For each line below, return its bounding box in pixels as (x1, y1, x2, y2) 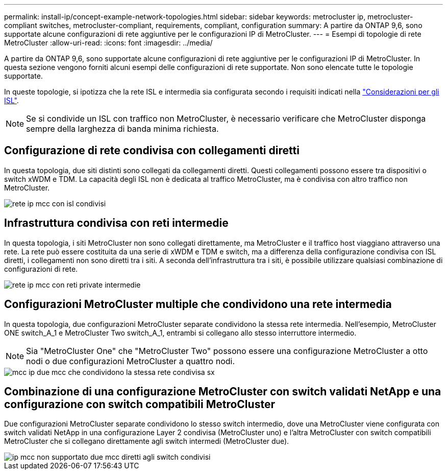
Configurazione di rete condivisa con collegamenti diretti (4, 144, 300, 157)
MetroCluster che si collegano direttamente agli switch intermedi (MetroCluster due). (4, 437, 289, 446)
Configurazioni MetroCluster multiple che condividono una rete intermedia (4, 298, 392, 311)
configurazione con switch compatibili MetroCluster (4, 397, 275, 411)
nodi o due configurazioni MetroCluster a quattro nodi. (26, 355, 235, 366)
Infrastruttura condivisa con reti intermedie (4, 217, 229, 230)
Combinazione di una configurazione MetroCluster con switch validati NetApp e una (4, 385, 441, 398)
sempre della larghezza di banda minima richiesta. (26, 124, 219, 134)
